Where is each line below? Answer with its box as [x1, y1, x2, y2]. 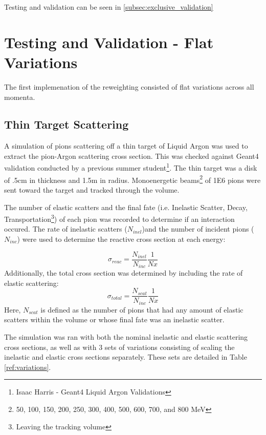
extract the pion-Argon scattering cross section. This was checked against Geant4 [4, 150, 259, 161]
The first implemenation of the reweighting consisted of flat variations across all [4, 81, 254, 92]
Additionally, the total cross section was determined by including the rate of [4, 267, 243, 278]
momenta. [4, 91, 35, 102]
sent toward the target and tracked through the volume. [4, 184, 180, 195]
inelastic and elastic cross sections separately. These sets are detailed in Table [4, 351, 247, 362]
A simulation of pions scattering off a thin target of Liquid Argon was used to [4, 140, 248, 151]
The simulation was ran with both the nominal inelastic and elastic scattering [4, 332, 248, 342]
